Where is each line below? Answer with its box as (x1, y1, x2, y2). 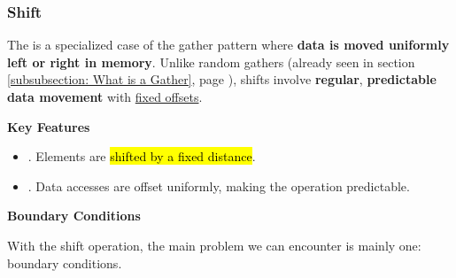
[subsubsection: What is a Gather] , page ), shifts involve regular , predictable (7, 70, 437, 89)
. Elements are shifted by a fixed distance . (27, 147, 256, 166)
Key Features (7, 117, 90, 135)
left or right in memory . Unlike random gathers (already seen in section (7, 52, 415, 71)
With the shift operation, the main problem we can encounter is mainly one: (7, 236, 421, 254)
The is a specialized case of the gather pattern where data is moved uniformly (7, 35, 450, 54)
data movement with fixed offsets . (7, 88, 203, 105)
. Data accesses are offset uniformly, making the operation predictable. (27, 176, 410, 195)
